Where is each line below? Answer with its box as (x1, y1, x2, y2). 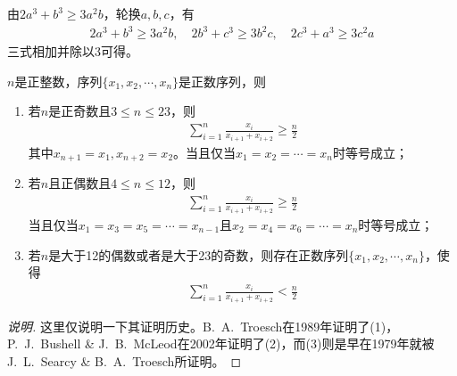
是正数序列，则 (179, 71, 267, 90)
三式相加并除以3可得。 (7, 42, 138, 61)
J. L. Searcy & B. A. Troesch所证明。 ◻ (7, 351, 242, 370)
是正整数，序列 (14, 71, 103, 90)
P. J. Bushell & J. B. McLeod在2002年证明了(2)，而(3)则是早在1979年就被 (7, 334, 435, 353)
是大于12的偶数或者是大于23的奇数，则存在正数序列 (48, 245, 349, 264)
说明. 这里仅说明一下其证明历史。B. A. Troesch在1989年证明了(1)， (7, 316, 399, 335)
